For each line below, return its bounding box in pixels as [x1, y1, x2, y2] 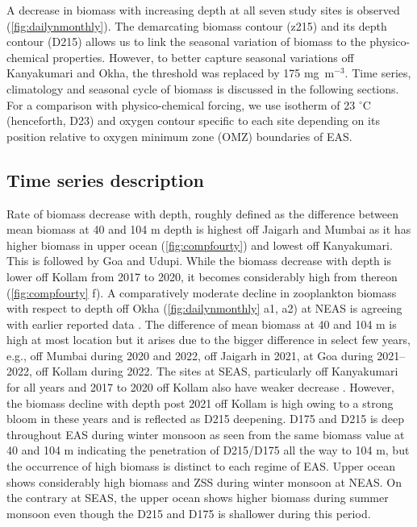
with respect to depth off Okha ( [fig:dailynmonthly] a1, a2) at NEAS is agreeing [6, 300, 402, 317]
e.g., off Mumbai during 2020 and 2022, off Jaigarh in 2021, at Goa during [6, 346, 373, 363]
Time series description [6, 167, 205, 192]
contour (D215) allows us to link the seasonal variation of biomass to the [6, 33, 366, 50]
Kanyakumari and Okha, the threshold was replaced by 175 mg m [6, 64, 335, 81]
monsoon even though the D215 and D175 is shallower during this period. [6, 504, 371, 521]
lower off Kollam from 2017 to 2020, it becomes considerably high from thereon [6, 268, 398, 284]
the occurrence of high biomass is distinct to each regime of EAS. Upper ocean [6, 458, 396, 475]
